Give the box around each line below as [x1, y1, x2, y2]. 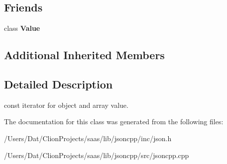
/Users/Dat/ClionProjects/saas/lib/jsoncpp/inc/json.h [4, 133, 172, 143]
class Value [4, 23, 40, 33]
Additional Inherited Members [4, 47, 165, 63]
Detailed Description [4, 76, 113, 91]
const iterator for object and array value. [4, 99, 128, 110]
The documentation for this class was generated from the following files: [4, 116, 224, 127]
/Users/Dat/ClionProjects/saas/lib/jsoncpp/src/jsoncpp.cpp [4, 150, 189, 160]
